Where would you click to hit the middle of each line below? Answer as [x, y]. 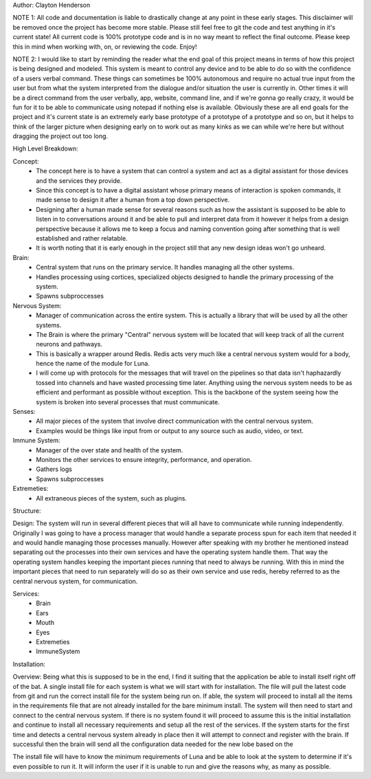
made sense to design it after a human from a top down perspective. [133, 200]
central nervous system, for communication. [75, 581]
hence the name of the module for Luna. [93, 364]
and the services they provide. [79, 180]
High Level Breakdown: [45, 149]
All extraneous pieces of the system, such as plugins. [111, 498]
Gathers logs [54, 469]
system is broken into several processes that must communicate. [128, 402]
